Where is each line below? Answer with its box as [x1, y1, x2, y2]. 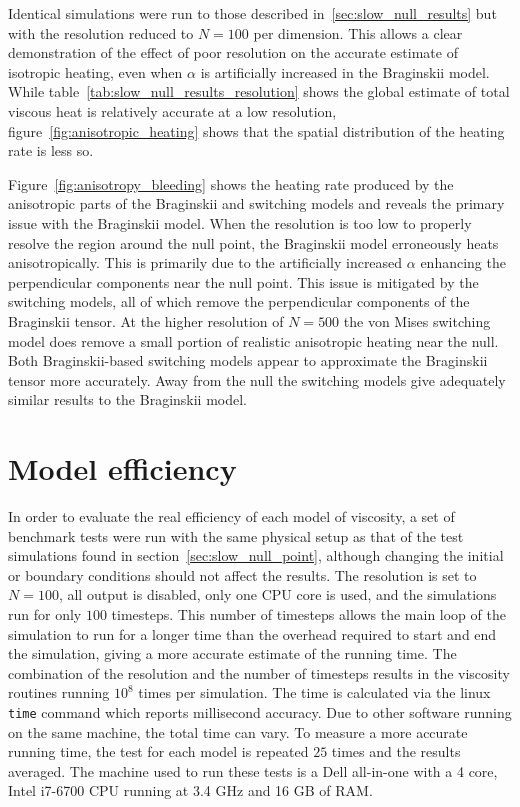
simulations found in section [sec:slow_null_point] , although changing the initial [8, 545, 504, 566]
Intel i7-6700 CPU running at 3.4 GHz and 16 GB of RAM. [8, 780, 373, 801]
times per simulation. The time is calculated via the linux [138, 682, 491, 703]
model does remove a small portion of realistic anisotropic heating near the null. [8, 330, 499, 351]
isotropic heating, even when [8, 61, 183, 82]
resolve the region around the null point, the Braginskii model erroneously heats [8, 232, 499, 253]
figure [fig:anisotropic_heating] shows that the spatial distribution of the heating [8, 120, 505, 141]
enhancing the [420, 252, 506, 273]
